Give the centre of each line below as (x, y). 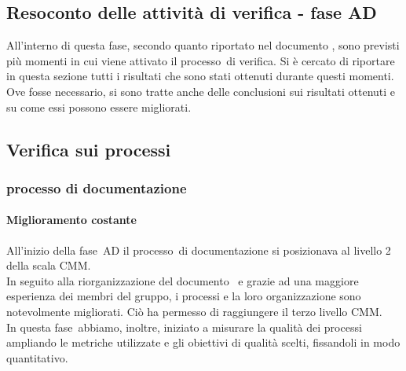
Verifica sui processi (89, 149)
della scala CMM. (49, 265)
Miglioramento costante (71, 220)
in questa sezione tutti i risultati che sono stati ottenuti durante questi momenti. (200, 76)
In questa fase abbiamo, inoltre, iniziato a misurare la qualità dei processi (184, 327)
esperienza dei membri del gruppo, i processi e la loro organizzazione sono (184, 296)
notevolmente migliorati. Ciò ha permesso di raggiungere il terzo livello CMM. (194, 311)
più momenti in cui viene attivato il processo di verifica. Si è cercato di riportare (201, 60)
